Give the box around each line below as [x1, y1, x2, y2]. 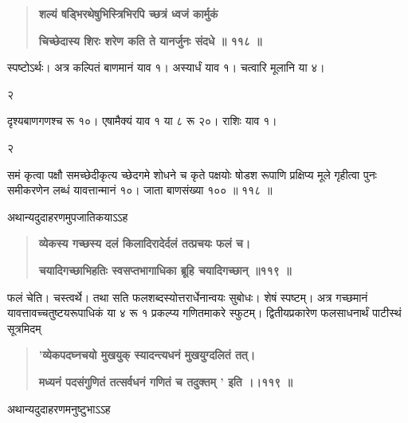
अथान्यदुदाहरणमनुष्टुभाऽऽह [7, 400, 111, 417]
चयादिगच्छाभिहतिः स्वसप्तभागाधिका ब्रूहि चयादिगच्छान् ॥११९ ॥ [38, 261, 292, 278]
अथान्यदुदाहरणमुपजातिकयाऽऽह [7, 208, 128, 225]
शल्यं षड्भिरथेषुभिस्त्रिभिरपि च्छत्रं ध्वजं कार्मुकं [38, 6, 218, 22]
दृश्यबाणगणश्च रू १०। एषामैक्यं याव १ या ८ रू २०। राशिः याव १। [7, 112, 277, 129]
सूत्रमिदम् [7, 319, 41, 336]
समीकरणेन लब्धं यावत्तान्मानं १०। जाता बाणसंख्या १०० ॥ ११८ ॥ [7, 182, 273, 198]
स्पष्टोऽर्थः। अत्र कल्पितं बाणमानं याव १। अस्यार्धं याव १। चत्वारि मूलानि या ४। [7, 59, 325, 76]
